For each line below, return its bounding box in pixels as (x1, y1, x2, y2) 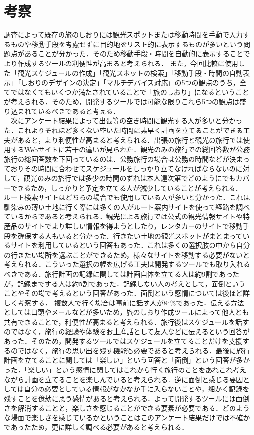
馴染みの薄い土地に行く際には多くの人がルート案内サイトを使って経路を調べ (4, 201, 250, 212)
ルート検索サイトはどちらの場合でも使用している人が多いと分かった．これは (4, 192, 250, 202)
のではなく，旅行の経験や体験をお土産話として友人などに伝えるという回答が (4, 326, 250, 336)
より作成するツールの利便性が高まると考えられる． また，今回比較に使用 (4, 58, 238, 68)
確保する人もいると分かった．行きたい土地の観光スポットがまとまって (17, 230, 243, 240)
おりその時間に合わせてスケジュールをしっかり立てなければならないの (10, 163, 236, 174)
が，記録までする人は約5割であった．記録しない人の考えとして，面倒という (4, 278, 246, 288)
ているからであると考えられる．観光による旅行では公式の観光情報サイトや (4, 211, 243, 221)
